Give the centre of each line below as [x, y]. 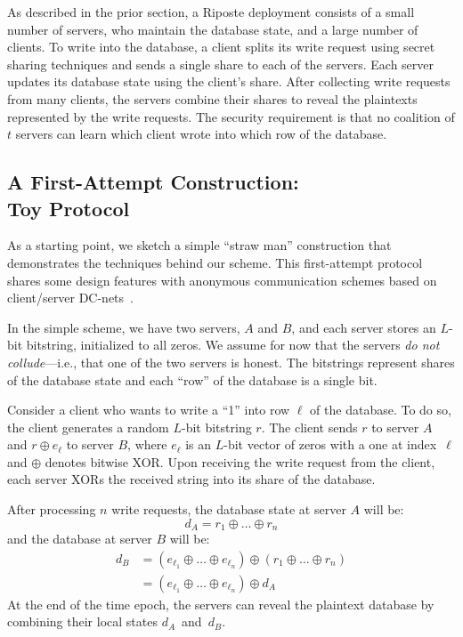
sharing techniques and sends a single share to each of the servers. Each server [221, 64]
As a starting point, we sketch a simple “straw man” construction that [199, 245]
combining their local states [82, 621]
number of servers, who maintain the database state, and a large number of [213, 29]
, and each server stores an [364, 327]
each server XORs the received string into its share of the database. [191, 479]
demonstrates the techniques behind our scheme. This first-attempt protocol [215, 262]
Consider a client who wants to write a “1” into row [149, 410]
